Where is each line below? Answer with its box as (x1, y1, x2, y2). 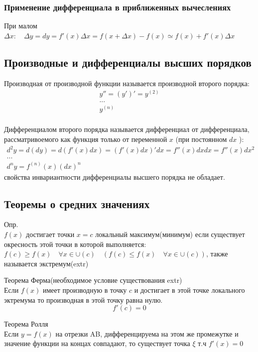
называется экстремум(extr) (4, 258, 89, 268)
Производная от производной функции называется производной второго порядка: (4, 78, 250, 88)
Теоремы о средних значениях (4, 196, 150, 211)
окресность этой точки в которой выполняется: (4, 238, 146, 249)
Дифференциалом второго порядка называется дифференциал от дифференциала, (4, 124, 250, 134)
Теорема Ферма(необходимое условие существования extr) (4, 275, 182, 285)
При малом (4, 20, 37, 31)
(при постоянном (175, 133, 227, 144)
